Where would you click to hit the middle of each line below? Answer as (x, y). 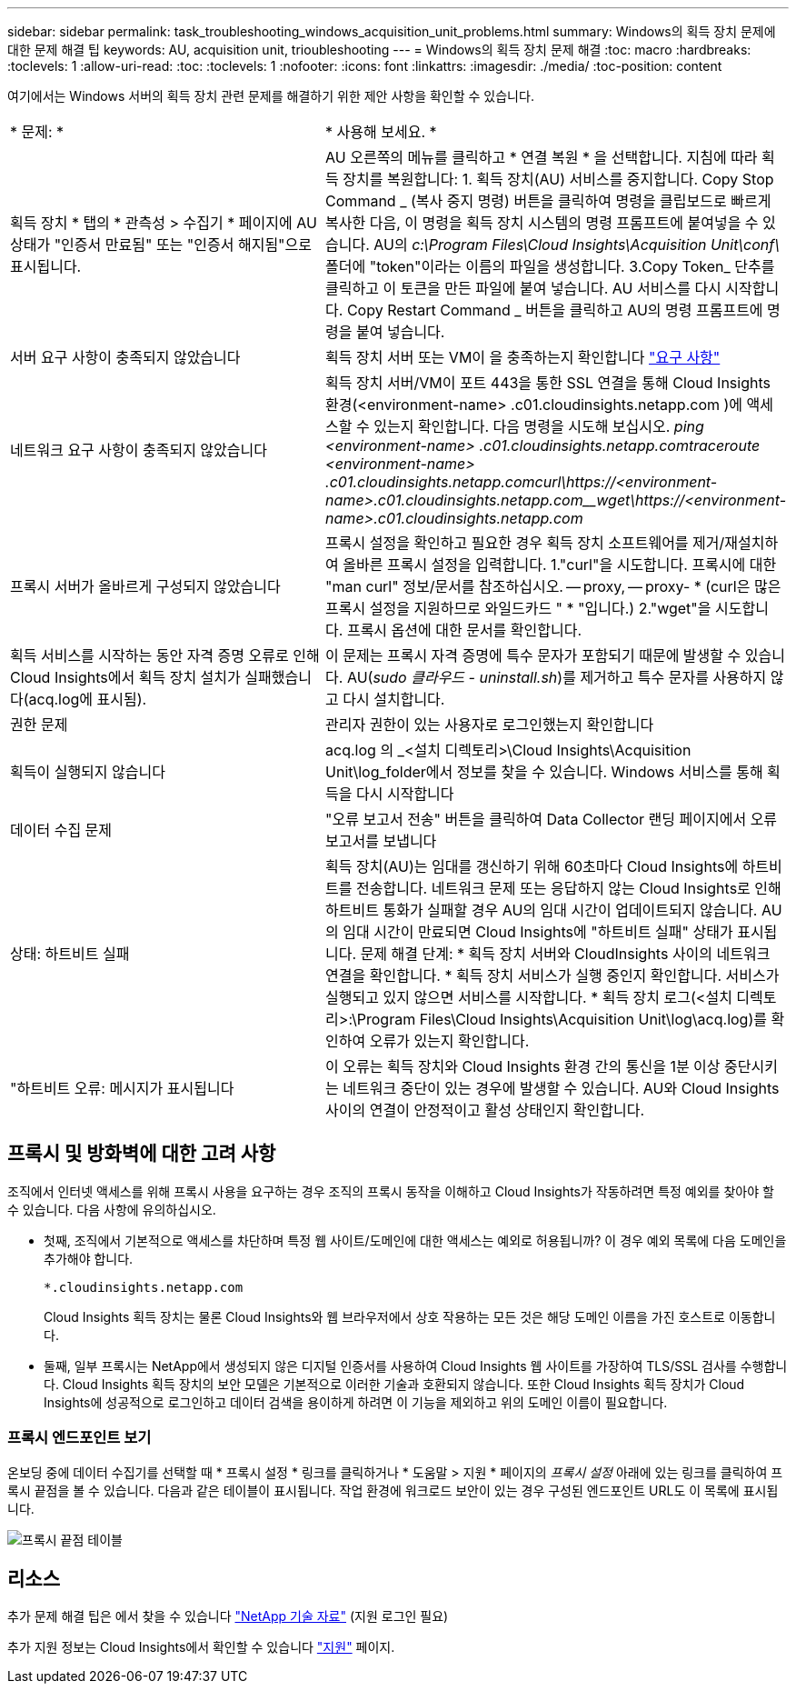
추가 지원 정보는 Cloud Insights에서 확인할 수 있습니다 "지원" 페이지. (201, 1647)
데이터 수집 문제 (61, 830)
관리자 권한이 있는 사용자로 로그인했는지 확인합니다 (490, 725)
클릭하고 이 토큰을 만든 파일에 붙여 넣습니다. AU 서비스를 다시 (523, 288)
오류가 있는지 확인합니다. (449, 1041)
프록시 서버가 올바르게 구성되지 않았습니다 (145, 586)
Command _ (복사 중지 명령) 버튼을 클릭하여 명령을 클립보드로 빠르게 (548, 201)
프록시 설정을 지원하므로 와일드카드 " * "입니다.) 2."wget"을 (518, 608)
